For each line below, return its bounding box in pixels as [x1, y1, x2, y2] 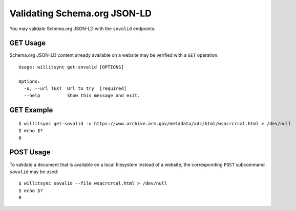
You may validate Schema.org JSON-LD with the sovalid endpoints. [9, 26, 156, 32]
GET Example [9, 106, 53, 114]
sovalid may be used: [9, 169, 58, 175]
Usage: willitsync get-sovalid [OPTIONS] [18, 64, 124, 70]
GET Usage [9, 39, 46, 48]
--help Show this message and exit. [24, 92, 140, 99]
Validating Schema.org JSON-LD [9, 8, 152, 19]
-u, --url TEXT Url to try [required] [24, 86, 127, 91]
